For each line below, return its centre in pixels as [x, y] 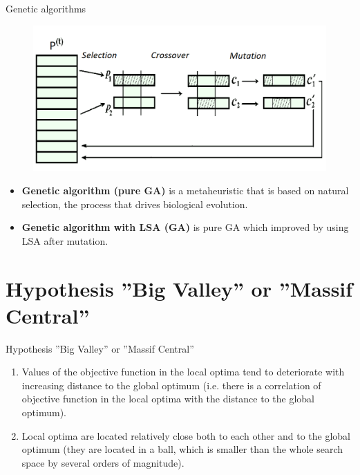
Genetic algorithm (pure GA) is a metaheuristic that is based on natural [185, 190]
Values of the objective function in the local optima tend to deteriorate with [183, 372]
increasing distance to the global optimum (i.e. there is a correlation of [171, 385]
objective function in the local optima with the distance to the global [168, 399]
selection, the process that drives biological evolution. [135, 204]
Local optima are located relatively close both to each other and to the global [186, 435]
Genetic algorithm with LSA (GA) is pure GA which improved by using [185, 227]
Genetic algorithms [46, 8]
